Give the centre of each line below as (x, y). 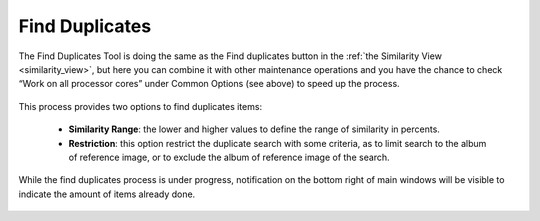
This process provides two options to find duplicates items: (140, 106)
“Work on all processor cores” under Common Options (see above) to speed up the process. (209, 84)
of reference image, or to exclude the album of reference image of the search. (229, 157)
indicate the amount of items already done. (107, 194)
